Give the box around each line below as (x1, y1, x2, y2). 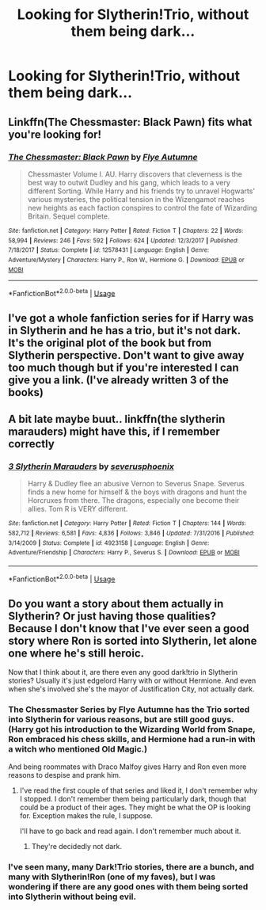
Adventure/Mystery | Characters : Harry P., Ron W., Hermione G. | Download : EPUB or (8, 256, 245, 264)
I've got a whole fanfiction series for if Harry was (8, 311, 254, 325)
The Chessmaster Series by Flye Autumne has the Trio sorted (8, 704, 250, 715)
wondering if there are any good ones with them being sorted (8, 881, 249, 892)
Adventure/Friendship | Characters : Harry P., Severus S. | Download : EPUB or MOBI (8, 549, 240, 557)
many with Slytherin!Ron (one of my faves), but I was (8, 871, 216, 882)
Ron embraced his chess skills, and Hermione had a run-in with (8, 734, 256, 745)
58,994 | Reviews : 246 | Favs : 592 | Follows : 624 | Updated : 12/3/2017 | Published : (8, 236, 239, 245)
